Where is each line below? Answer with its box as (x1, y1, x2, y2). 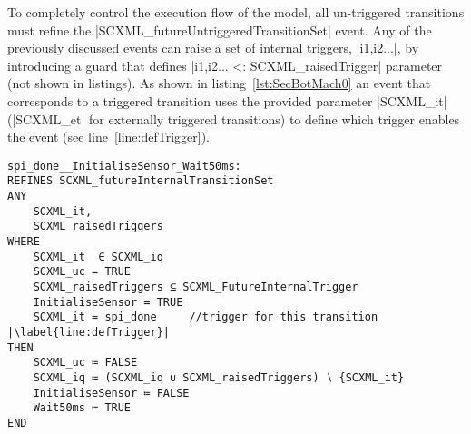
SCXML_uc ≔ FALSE (33, 356, 138, 370)
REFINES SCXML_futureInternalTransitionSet (7, 174, 274, 188)
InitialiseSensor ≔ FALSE (33, 386, 190, 399)
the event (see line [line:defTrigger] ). (7, 127, 211, 146)
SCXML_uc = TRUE (33, 265, 132, 279)
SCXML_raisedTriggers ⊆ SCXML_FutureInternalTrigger (33, 281, 358, 293)
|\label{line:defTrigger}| (7, 325, 170, 339)
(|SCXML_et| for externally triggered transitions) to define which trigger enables (7, 109, 460, 128)
